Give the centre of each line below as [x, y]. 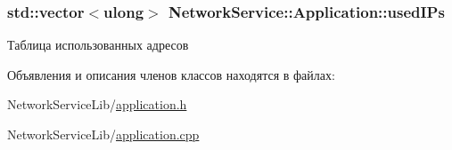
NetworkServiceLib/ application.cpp [103, 134]
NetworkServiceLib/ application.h [97, 104]
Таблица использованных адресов [98, 45]
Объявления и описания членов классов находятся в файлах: [171, 74]
